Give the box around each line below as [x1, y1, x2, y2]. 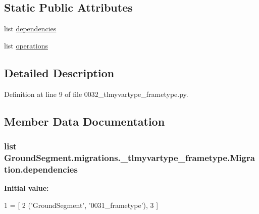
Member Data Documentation [4, 113, 165, 129]
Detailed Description [4, 65, 115, 80]
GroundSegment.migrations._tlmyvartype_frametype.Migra [4, 151, 255, 164]
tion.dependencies [4, 163, 78, 175]
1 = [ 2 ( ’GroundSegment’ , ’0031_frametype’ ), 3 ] [4, 199, 159, 210]
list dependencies [4, 23, 57, 34]
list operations [4, 40, 48, 50]
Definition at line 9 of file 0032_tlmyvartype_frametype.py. [4, 88, 188, 99]
